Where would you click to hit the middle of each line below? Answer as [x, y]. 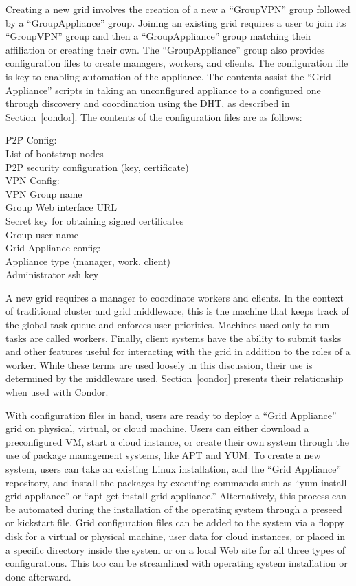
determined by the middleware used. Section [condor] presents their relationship [175, 378]
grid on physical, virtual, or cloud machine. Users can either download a [157, 428]
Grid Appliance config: [53, 248]
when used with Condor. [57, 392]
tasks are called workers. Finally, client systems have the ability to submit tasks [174, 338]
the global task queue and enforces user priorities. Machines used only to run [168, 325]
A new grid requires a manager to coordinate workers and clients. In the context [175, 297]
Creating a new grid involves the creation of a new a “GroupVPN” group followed [178, 9]
